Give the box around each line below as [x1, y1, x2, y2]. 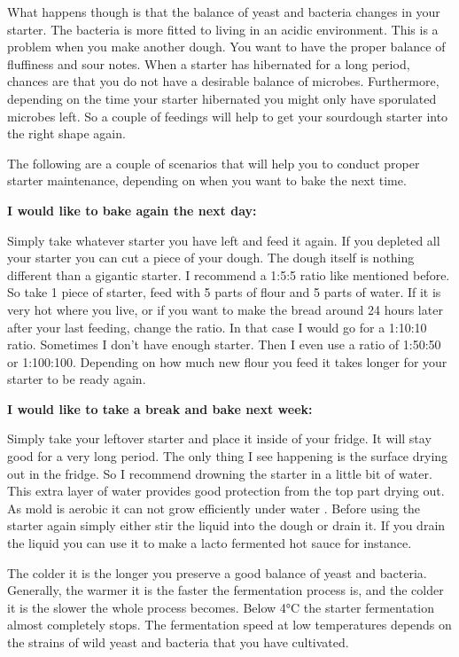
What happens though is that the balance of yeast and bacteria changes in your [7, 3, 440, 20]
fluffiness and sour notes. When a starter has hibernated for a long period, [7, 54, 410, 73]
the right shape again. [7, 124, 126, 143]
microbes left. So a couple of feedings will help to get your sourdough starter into [7, 106, 448, 125]
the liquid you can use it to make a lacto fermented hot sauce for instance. [7, 534, 412, 552]
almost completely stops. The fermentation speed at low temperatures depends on [7, 615, 452, 634]
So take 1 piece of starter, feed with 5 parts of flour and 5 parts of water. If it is [7, 283, 441, 301]
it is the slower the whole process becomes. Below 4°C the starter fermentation [7, 598, 435, 616]
